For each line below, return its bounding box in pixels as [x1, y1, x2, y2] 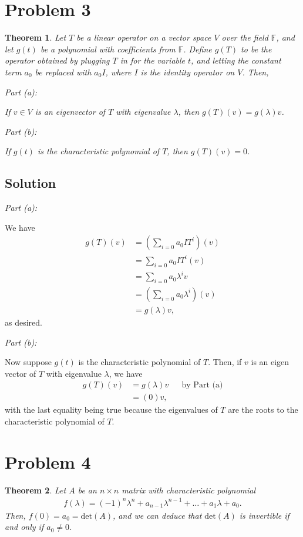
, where [105, 65, 132, 78]
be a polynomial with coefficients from [40, 42, 176, 55]
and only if [5, 521, 44, 533]
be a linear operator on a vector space [76, 31, 211, 44]
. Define [183, 42, 212, 55]
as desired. [5, 316, 42, 329]
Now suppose [5, 356, 52, 368]
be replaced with [35, 65, 92, 78]
